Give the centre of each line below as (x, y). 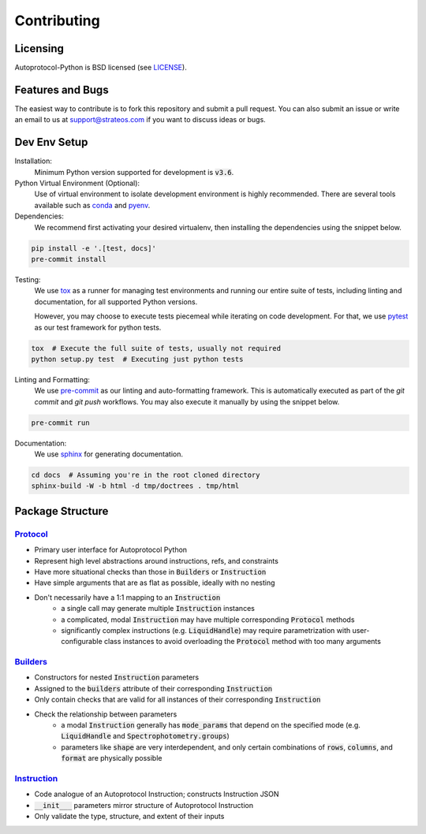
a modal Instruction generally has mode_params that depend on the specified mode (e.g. (211, 724)
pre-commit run (60, 423)
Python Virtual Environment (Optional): (77, 183)
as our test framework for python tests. (98, 327)
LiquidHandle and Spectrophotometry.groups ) (146, 736)
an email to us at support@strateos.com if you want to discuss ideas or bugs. (140, 120)
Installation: (34, 161)
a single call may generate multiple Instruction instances (158, 609)
